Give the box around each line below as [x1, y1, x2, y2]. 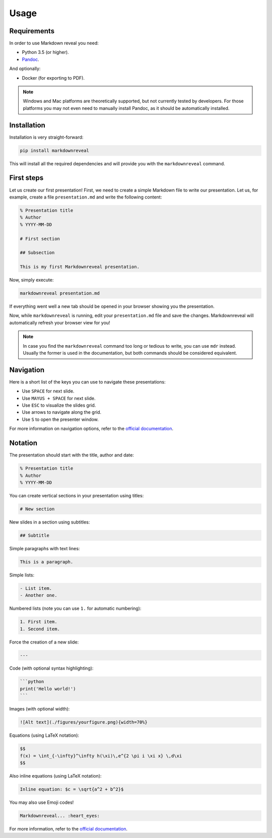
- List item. [20, 585, 52, 591]
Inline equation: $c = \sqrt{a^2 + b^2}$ [20, 786, 124, 792]
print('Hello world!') [20, 686, 76, 691]
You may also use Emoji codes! [9, 799, 74, 805]
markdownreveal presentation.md [20, 290, 100, 296]
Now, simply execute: [9, 277, 54, 283]
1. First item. [20, 619, 57, 625]
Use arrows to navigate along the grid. [22, 409, 102, 415]
